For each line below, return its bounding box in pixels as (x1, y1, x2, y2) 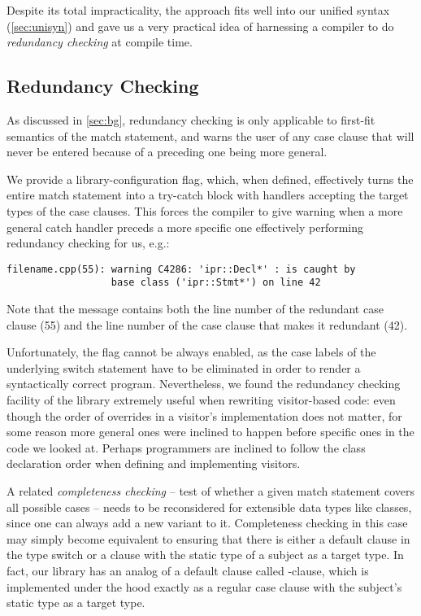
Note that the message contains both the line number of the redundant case (7, 300, 384, 317)
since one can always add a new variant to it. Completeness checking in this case (7, 514, 408, 531)
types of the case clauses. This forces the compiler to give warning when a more (7, 202, 403, 219)
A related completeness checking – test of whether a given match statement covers (7, 482, 414, 499)
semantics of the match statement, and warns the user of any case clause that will (7, 127, 414, 144)
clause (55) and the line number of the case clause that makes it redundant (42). (7, 316, 408, 333)
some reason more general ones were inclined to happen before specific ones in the (7, 423, 414, 440)
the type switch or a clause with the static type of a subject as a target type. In (7, 546, 404, 563)
